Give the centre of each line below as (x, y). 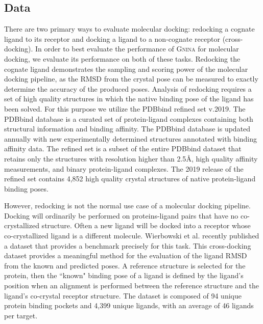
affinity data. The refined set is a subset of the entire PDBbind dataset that (123, 148)
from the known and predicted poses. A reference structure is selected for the (125, 265)
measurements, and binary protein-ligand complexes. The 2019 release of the (124, 168)
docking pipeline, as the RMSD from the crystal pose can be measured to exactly (131, 79)
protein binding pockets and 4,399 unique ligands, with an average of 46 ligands (129, 305)
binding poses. (26, 188)
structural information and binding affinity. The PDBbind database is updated (127, 129)
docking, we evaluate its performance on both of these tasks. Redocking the (122, 58)
